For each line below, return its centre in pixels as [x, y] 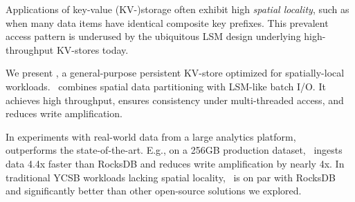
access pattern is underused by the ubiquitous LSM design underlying [153, 36]
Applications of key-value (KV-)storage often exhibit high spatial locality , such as [177, 9]
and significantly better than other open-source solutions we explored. [154, 191]
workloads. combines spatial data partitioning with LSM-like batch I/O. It [166, 86]
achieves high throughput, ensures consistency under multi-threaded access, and [175, 100]
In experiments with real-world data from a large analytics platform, [151, 136]
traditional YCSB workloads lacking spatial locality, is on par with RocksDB [171, 177]
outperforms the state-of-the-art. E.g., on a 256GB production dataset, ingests [174, 150]
